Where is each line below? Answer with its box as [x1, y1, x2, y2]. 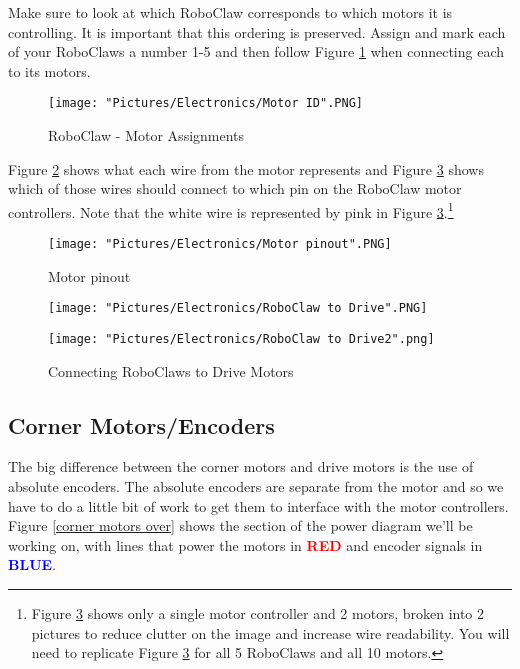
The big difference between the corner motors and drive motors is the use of [8, 456, 474, 477]
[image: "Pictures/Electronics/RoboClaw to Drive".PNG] [48, 301, 428, 316]
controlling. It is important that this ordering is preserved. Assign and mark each [8, 21, 506, 42]
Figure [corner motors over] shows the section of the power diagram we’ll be [8, 515, 473, 536]
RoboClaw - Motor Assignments [48, 125, 245, 146]
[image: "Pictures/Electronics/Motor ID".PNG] [48, 96, 363, 111]
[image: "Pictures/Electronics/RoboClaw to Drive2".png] [48, 331, 435, 346]
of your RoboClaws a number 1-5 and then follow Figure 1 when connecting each [8, 41, 505, 62]
